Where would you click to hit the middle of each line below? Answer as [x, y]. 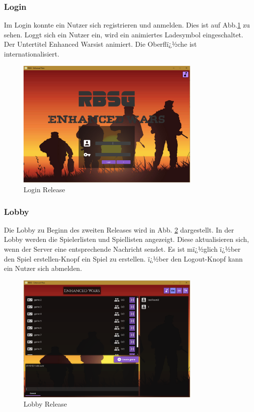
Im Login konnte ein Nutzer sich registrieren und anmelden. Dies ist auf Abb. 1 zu [127, 25]
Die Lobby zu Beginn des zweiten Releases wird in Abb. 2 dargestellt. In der [119, 229]
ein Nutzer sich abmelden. [43, 268]
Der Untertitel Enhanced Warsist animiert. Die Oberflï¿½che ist [100, 44]
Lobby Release [45, 404]
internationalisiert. [32, 54]
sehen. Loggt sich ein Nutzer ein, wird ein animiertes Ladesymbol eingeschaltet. [124, 34]
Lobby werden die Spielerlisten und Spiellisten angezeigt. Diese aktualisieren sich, [127, 239]
